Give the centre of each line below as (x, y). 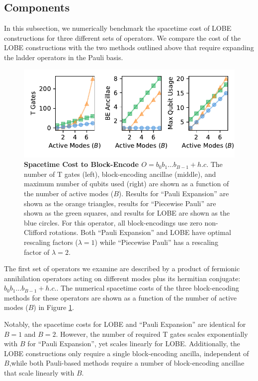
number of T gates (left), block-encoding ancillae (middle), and (120, 174)
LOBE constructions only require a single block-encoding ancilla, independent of (127, 353)
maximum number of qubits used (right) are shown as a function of (127, 184)
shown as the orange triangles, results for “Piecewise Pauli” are (120, 203)
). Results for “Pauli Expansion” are (174, 193)
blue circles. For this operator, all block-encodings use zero (113, 222)
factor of (37, 252)
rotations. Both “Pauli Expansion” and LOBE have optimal (140, 232)
